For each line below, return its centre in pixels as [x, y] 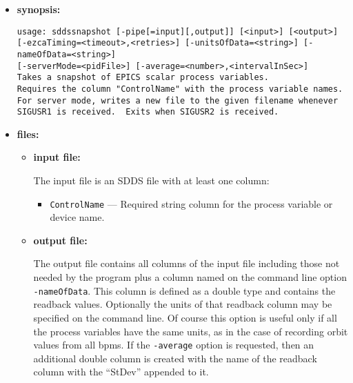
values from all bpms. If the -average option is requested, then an [174, 345]
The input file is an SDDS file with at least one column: [151, 180]
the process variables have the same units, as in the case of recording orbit [191, 331]
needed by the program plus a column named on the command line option [190, 277]
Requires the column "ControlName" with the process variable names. [180, 89]
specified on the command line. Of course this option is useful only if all [185, 317]
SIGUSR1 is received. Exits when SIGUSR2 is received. [148, 112]
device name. [77, 217]
